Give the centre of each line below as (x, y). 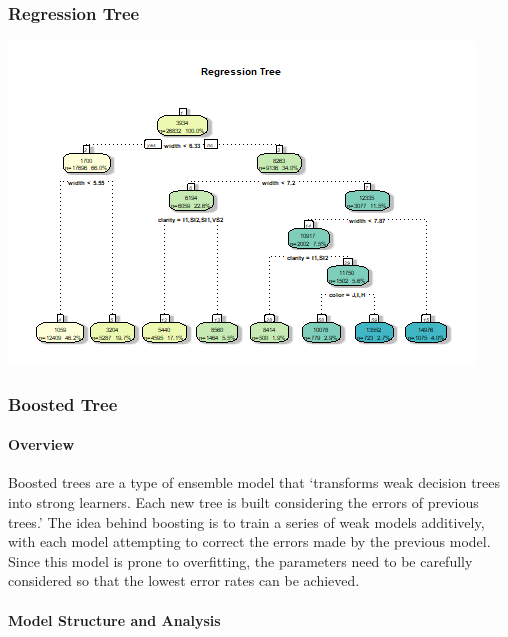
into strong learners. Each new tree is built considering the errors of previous (243, 502)
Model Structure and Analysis (114, 619)
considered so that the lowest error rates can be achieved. (184, 580)
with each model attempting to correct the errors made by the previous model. (249, 541)
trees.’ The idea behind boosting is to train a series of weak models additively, (246, 521)
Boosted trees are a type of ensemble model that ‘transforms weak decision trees (254, 482)
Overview (41, 444)
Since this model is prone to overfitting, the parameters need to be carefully (240, 560)
